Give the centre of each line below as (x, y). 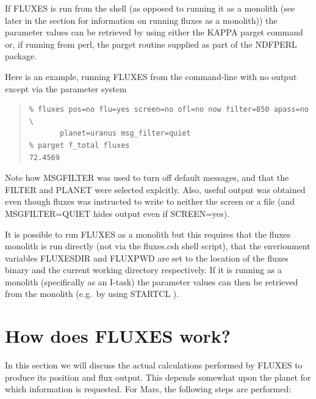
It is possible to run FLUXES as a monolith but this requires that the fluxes (148, 234)
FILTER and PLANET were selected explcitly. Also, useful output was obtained (155, 189)
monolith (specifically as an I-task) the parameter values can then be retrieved (152, 281)
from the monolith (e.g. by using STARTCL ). (92, 294)
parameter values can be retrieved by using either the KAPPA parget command (154, 32)
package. (21, 56)
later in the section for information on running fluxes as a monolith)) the (141, 20)
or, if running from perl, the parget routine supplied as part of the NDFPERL (151, 44)
